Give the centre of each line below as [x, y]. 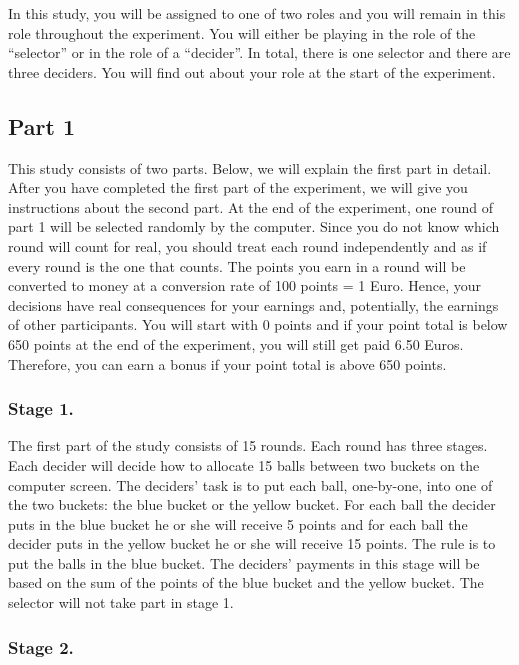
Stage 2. [41, 646]
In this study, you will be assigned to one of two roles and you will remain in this [257, 13]
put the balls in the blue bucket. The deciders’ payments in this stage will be [244, 562]
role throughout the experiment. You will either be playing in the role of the [242, 32]
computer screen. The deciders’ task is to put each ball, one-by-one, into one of [250, 484]
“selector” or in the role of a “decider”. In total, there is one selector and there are [259, 52]
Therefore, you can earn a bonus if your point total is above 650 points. [227, 363]
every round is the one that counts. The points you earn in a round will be [237, 265]
